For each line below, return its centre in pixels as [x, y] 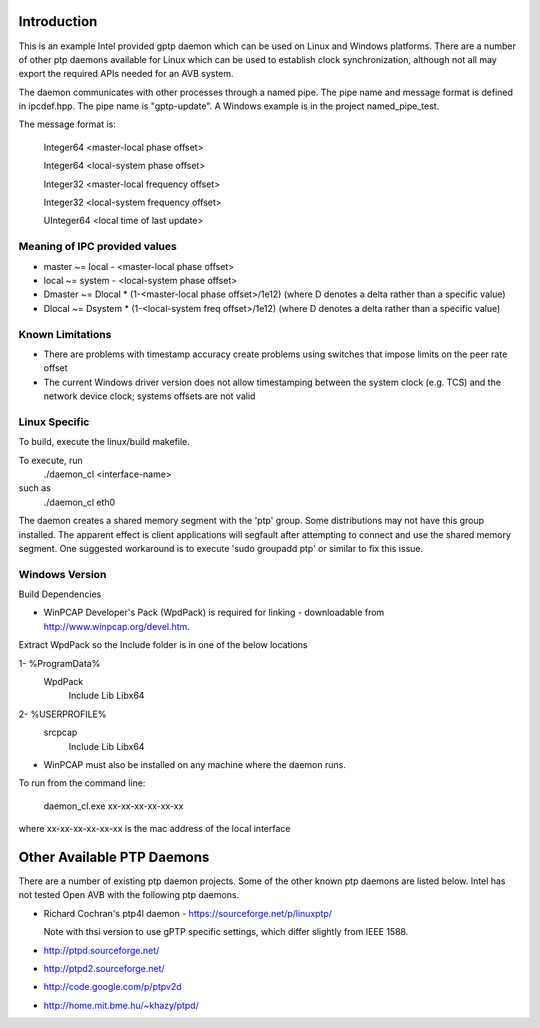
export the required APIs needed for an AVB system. [126, 74]
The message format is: [67, 124]
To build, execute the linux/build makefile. [104, 442]
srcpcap [60, 732]
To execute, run [51, 460]
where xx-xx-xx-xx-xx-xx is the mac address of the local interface [154, 829]
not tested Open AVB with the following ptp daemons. [129, 895]
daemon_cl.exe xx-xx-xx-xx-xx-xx [113, 806]
